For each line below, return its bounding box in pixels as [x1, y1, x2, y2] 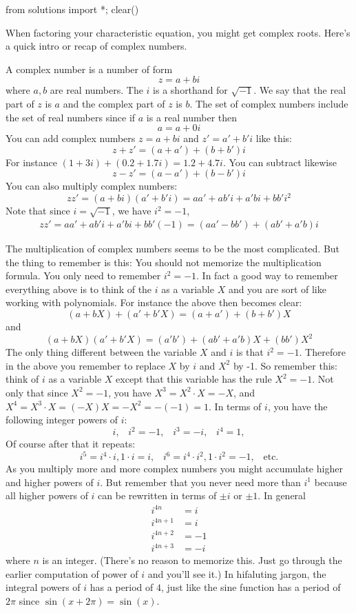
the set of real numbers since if [6, 110, 136, 124]
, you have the [267, 399, 328, 413]
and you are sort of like [228, 281, 326, 296]
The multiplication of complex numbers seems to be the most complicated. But [6, 241, 340, 256]
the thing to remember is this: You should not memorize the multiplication [6, 254, 322, 269]
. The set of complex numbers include [189, 96, 348, 110]
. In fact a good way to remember [196, 268, 338, 283]
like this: [255, 131, 292, 145]
